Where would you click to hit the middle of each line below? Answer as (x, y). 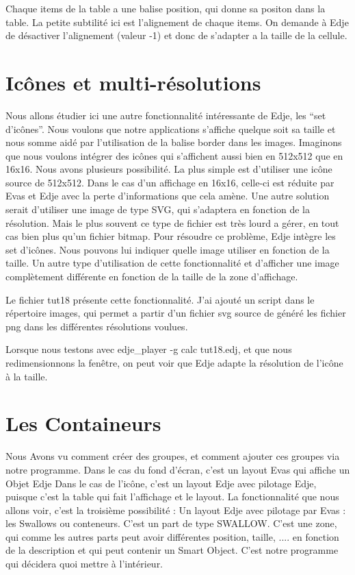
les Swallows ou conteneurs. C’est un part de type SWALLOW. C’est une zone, (171, 523)
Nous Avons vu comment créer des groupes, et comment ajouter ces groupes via (173, 456)
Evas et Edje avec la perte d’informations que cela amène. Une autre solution (168, 196)
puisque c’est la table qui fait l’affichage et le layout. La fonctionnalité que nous (172, 497)
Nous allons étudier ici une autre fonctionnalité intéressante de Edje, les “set (166, 115)
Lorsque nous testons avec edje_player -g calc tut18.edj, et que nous (149, 349)
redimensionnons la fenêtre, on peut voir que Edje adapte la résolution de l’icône (174, 363)
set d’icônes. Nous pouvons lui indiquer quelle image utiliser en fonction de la (168, 249)
